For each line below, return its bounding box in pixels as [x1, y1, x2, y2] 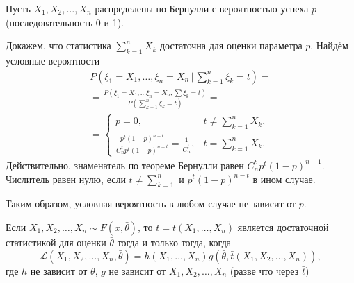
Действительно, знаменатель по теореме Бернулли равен [6, 157, 244, 172]
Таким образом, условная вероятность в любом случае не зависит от [6, 196, 296, 211]
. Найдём [310, 38, 348, 53]
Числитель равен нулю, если [6, 171, 126, 186]
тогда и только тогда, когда [117, 234, 231, 249]
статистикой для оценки [6, 234, 106, 249]
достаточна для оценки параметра [159, 38, 303, 53]
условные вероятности [6, 53, 100, 67]
